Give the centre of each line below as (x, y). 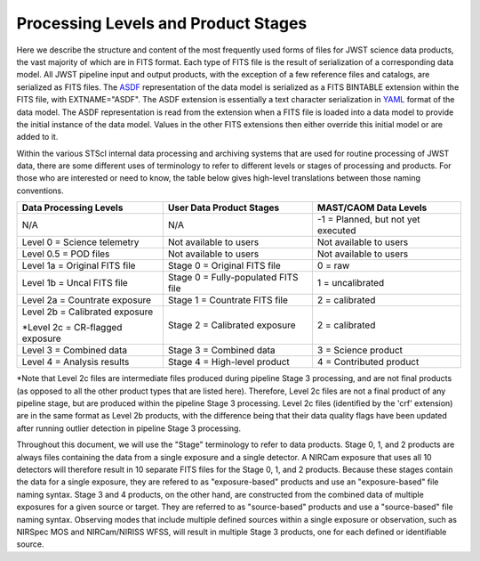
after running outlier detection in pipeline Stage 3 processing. (129, 428)
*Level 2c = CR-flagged (72, 328)
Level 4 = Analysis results (76, 362)
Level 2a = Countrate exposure (86, 300)
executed (336, 231)
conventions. (40, 191)
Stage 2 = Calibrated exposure (232, 325)
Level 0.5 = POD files (66, 254)
